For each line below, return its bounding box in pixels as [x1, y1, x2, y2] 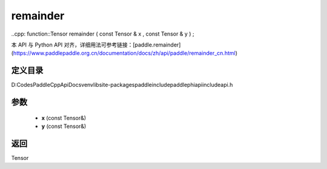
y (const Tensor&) [41, 123, 87, 130]
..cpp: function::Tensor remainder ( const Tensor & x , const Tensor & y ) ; [11, 30, 194, 37]
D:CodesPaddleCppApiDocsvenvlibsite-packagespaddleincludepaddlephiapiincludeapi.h [11, 81, 233, 89]
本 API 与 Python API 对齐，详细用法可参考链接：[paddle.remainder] [11, 41, 181, 48]
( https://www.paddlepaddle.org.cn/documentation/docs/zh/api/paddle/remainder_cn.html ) [11, 49, 238, 57]
